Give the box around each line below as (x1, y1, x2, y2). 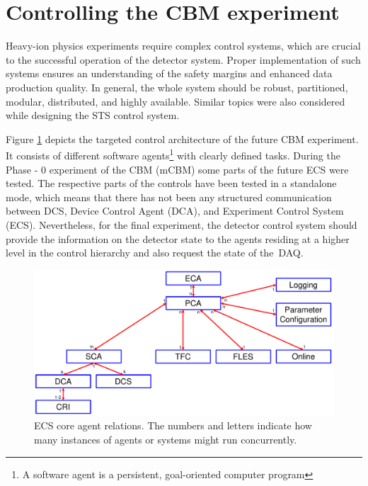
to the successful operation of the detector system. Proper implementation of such (6, 52, 361, 67)
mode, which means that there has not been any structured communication (6, 189, 332, 204)
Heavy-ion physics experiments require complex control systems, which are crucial (6, 38, 361, 53)
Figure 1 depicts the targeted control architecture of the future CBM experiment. (6, 131, 359, 146)
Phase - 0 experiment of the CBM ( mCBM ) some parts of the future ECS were (6, 162, 349, 176)
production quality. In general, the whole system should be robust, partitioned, (6, 79, 348, 94)
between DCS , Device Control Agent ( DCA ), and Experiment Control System (6, 203, 344, 218)
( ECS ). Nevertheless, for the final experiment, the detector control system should (6, 217, 357, 232)
